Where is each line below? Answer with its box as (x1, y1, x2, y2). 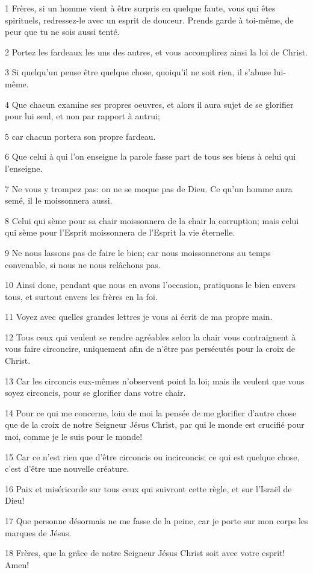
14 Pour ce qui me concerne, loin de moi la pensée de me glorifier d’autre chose (5, 406, 297, 419)
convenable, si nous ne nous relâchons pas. (5, 258, 161, 271)
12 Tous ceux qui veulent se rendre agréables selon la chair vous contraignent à (5, 330, 296, 343)
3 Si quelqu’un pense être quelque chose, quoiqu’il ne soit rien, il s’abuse (5, 66, 271, 78)
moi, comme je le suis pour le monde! (5, 430, 143, 443)
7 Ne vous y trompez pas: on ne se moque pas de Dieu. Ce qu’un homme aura (5, 182, 293, 195)
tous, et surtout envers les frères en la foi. (5, 290, 158, 302)
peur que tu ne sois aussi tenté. (5, 25, 120, 38)
